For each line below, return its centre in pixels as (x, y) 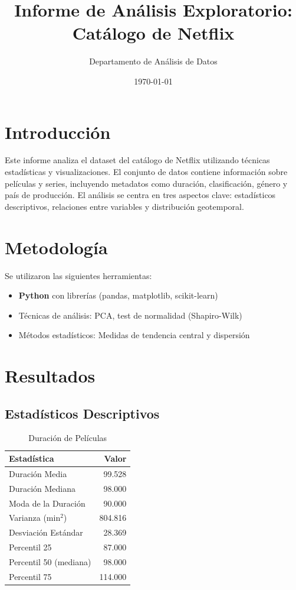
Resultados (50, 376)
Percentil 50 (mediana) (50, 561)
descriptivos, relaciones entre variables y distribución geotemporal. (124, 206)
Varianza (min (35, 518)
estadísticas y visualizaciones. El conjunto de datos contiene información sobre (146, 172)
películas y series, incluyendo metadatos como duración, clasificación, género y (146, 183)
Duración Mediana (42, 488)
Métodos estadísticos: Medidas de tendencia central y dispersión (134, 335)
